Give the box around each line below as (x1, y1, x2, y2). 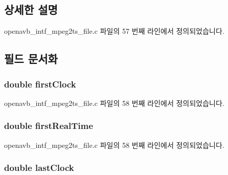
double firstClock (4, 77, 76, 90)
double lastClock (4, 161, 74, 174)
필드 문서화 (4, 51, 58, 67)
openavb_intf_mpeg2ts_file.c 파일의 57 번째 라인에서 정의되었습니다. (4, 26, 224, 36)
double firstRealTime (4, 119, 93, 132)
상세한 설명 (4, 2, 58, 17)
